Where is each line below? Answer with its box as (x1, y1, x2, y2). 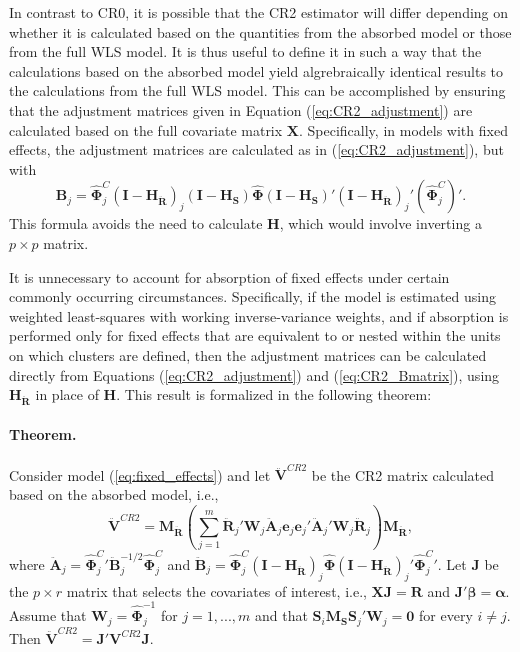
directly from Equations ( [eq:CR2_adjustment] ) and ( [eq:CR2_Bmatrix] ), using (9, 364, 500, 385)
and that (254, 605, 308, 626)
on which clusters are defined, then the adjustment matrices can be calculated (9, 344, 487, 365)
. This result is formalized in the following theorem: (116, 384, 432, 405)
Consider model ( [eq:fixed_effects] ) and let (9, 464, 271, 485)
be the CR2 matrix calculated (311, 464, 495, 485)
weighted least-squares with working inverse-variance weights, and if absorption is (9, 305, 509, 326)
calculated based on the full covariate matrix (9, 119, 283, 140)
